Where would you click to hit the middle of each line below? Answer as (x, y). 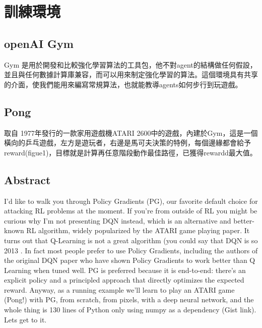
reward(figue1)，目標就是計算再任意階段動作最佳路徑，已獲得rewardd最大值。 (130, 152)
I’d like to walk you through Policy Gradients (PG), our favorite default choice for (131, 201)
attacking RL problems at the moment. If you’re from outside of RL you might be (131, 211)
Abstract (27, 179)
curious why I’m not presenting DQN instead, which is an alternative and (118, 220)
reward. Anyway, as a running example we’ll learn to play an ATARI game (119, 289)
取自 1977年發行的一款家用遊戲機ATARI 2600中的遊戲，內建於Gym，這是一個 (131, 132)
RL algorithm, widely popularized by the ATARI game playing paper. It (138, 230)
